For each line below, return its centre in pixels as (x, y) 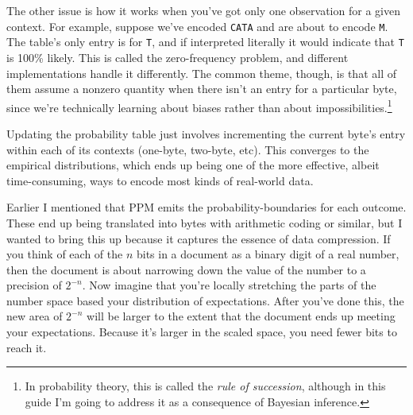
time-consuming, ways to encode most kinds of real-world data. (160, 180)
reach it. (27, 347)
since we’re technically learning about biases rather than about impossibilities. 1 (199, 106)
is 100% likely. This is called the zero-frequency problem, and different (178, 57)
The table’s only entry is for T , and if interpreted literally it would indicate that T (205, 42)
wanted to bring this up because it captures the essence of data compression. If (199, 238)
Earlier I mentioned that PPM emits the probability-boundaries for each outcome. (206, 207)
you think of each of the (65, 254)
